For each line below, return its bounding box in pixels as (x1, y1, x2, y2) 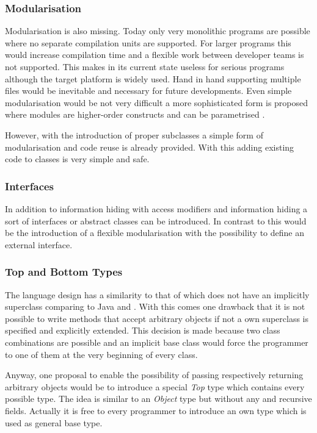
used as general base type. (5, 416, 103, 429)
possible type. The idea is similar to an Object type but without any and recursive (5, 392, 312, 405)
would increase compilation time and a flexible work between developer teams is (5, 48, 304, 61)
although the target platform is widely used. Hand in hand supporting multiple (5, 72, 301, 85)
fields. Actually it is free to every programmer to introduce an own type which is (5, 404, 307, 417)
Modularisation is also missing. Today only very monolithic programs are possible (5, 24, 310, 37)
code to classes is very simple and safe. (5, 152, 150, 165)
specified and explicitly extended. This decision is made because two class (5, 324, 280, 337)
